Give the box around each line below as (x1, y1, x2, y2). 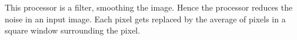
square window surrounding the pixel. (5, 24, 141, 36)
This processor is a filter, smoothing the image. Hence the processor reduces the (5, 1, 293, 13)
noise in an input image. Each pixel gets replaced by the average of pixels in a (5, 12, 286, 25)
